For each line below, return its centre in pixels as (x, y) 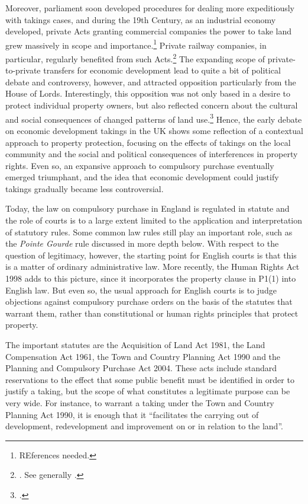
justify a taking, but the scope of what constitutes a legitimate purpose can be (148, 391)
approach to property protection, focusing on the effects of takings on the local (148, 142)
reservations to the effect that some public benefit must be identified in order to (150, 379)
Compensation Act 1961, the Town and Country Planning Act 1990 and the (143, 356)
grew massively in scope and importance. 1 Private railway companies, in (136, 44)
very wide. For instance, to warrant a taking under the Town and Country (140, 402)
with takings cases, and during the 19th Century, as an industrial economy (141, 19)
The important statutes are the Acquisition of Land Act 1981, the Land (135, 344)
